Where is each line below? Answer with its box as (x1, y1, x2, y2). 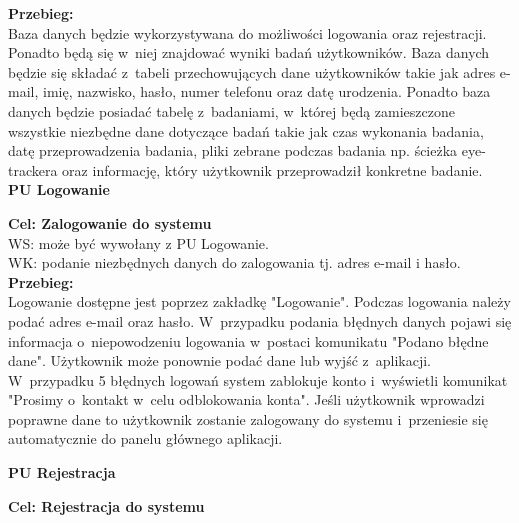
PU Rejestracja (8, 462, 116, 483)
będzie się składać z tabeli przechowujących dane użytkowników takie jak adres (8, 61, 496, 82)
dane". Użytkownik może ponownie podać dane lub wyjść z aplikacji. (8, 350, 431, 371)
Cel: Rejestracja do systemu (8, 495, 205, 516)
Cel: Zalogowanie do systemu (8, 212, 212, 233)
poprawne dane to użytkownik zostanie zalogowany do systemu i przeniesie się (8, 408, 488, 429)
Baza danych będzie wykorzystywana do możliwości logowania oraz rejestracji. (8, 22, 487, 43)
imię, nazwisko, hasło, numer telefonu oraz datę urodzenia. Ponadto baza (42, 81, 491, 102)
